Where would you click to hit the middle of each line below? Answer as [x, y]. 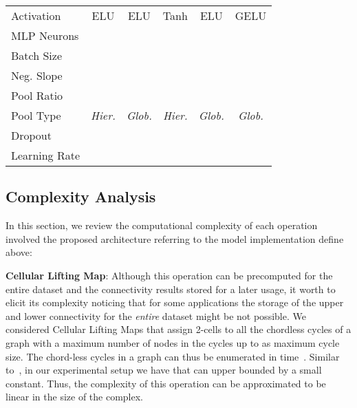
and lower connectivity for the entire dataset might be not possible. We [156, 315]
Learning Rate [46, 155]
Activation [36, 15]
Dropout [31, 135]
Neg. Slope [37, 75]
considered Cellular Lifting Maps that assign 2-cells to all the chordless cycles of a [178, 329]
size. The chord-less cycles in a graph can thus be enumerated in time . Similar [173, 356]
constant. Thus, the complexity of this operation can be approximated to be [166, 383]
